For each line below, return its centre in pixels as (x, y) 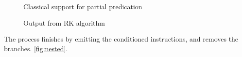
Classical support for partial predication (83, 6)
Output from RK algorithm (64, 22)
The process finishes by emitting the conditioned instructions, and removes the (121, 39)
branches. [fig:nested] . (36, 48)
